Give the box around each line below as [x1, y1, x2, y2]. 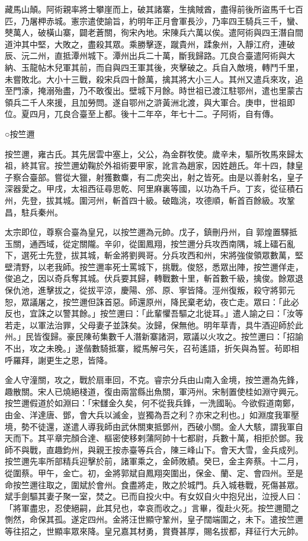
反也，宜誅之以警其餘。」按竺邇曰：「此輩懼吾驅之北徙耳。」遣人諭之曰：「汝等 [5, 307, 303, 319]
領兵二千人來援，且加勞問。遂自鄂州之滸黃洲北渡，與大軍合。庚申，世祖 [5, 96, 287, 108]
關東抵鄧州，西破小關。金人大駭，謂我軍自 [137, 420, 303, 432]
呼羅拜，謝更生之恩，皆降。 [5, 353, 113, 366]
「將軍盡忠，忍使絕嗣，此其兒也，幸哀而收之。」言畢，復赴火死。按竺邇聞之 [5, 501, 299, 514]
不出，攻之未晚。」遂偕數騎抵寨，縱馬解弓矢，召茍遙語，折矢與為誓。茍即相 [5, 342, 299, 355]
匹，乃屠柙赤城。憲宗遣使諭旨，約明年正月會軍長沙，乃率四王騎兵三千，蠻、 [5, 14, 303, 27]
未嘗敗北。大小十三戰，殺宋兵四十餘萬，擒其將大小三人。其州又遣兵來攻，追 [5, 72, 303, 85]
